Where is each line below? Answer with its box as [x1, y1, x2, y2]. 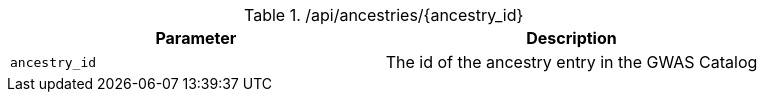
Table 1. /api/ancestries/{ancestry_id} [243, 5, 524, 25]
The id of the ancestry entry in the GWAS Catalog [385, 52, 758, 72]
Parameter [155, 28, 237, 48]
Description [526, 28, 617, 48]
